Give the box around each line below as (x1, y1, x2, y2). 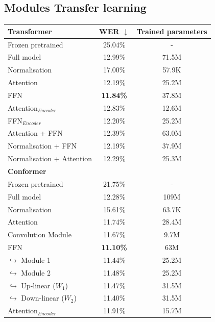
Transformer (8, 26, 52, 36)
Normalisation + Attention (8, 153, 92, 164)
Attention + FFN (8, 128, 63, 138)
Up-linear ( (21, 280, 56, 290)
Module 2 (21, 267, 51, 278)
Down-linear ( (21, 292, 64, 303)
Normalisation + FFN (8, 140, 77, 151)
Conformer (8, 165, 46, 176)
